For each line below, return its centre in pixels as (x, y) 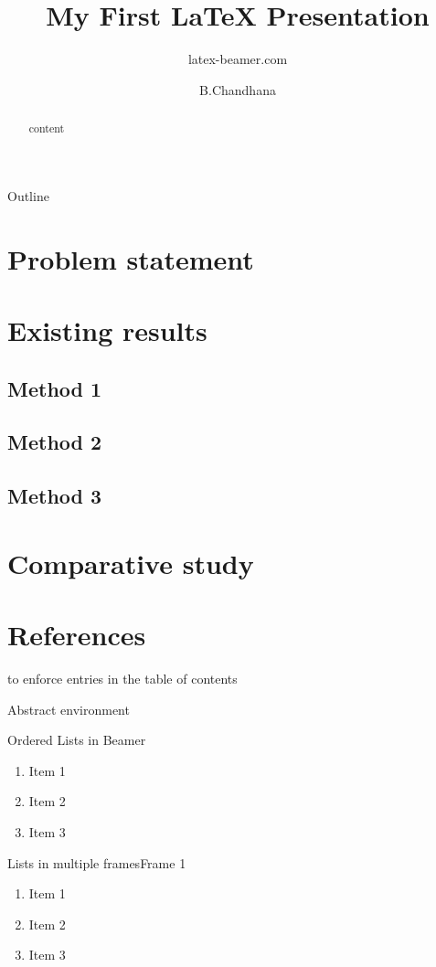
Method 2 (55, 442)
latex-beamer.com (238, 59)
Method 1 (55, 388)
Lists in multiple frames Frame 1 (97, 862)
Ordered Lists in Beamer (77, 740)
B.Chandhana (238, 89)
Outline (28, 195)
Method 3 (55, 496)
